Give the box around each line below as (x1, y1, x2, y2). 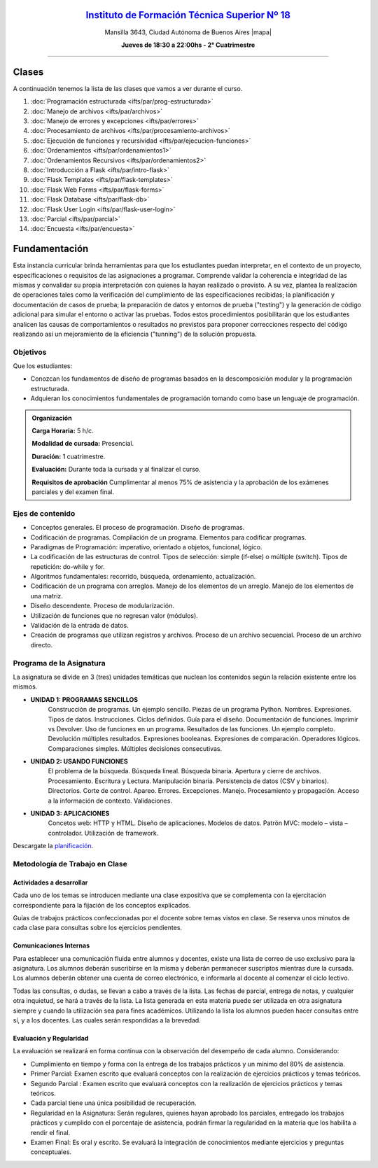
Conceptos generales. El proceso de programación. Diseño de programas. (30, 523, 245, 532)
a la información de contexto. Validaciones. (48, 796, 173, 805)
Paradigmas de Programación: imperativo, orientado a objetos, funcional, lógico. (30, 542, 262, 551)
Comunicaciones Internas (13, 941, 90, 950)
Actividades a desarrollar (13, 878, 88, 887)
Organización (31, 414, 73, 422)
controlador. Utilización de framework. (48, 829, 159, 837)
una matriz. (30, 591, 63, 600)
